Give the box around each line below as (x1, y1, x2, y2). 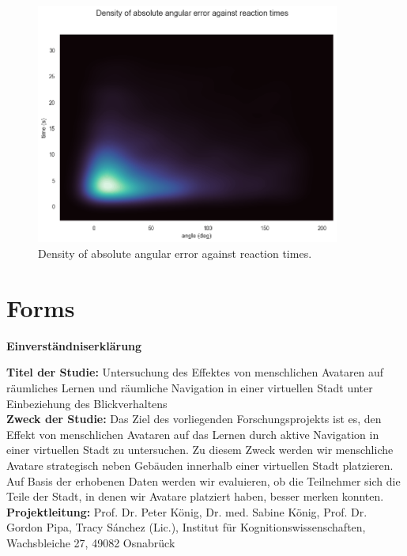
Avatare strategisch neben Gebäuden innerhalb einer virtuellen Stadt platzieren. (6, 456, 394, 473)
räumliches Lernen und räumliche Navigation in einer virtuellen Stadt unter (6, 379, 373, 395)
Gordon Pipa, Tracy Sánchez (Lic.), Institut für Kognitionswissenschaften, (6, 519, 366, 535)
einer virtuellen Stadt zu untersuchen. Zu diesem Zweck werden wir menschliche (6, 441, 394, 458)
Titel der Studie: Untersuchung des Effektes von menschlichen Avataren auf (6, 364, 384, 380)
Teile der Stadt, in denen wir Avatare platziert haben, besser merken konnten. (6, 488, 384, 505)
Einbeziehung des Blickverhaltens (6, 395, 168, 411)
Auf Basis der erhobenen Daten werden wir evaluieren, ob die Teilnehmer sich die (6, 472, 401, 489)
